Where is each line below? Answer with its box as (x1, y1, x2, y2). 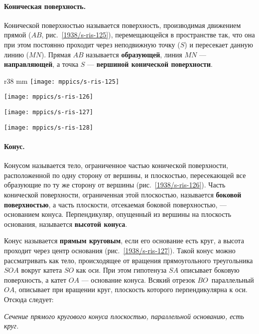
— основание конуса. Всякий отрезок (81, 274, 195, 285)
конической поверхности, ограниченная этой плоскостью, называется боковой (4, 189, 242, 199)
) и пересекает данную (184, 39, 254, 49)
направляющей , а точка (4, 59, 79, 69)
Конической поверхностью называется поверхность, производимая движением (4, 19, 241, 30)
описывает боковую (180, 265, 240, 275)
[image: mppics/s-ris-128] (4, 124, 93, 131)
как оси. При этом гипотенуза (76, 265, 167, 275)
